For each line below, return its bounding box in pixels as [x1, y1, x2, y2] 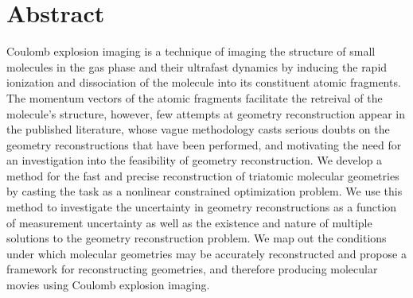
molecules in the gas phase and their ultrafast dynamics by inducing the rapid [6, 58, 388, 75]
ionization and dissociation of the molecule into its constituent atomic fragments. [6, 74, 401, 91]
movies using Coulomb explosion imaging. [6, 277, 210, 293]
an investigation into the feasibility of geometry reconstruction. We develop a [6, 152, 383, 168]
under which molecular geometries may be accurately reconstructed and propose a [6, 245, 407, 261]
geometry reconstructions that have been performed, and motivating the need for [6, 136, 402, 153]
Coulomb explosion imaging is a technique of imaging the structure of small [6, 43, 376, 60]
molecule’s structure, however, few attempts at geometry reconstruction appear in [6, 105, 406, 122]
